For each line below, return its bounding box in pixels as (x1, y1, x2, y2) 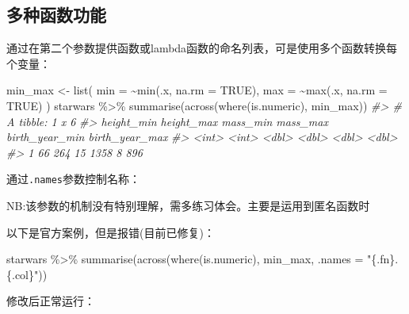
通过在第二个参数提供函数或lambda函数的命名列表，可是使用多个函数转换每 (6, 40, 398, 56)
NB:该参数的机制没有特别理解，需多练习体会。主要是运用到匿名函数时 (6, 197, 370, 214)
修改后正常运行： (6, 293, 95, 309)
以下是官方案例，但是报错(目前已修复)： (6, 224, 215, 240)
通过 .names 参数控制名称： (6, 170, 140, 187)
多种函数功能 (6, 2, 106, 27)
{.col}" (6, 266, 39, 282)
